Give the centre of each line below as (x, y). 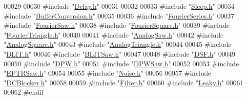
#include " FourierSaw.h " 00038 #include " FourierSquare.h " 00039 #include (117, 25)
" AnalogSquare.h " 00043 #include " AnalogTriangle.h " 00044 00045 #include (118, 44)
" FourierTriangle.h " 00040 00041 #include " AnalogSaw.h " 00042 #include (114, 34)
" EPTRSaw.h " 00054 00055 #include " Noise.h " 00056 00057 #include (108, 73)
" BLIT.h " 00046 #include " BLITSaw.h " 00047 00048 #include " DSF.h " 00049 (120, 53)
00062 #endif (24, 92)
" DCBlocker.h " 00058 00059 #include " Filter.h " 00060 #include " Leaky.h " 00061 (124, 82)
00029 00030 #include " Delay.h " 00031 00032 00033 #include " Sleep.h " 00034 (119, 6)
